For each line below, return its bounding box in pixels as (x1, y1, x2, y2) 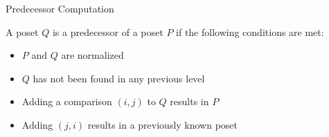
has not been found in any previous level (33, 71, 205, 85)
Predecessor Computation (6, 1, 114, 15)
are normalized (61, 48, 124, 62)
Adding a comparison (21, 94, 112, 109)
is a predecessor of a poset (52, 24, 163, 39)
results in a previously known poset (87, 117, 238, 131)
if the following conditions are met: (176, 24, 324, 39)
